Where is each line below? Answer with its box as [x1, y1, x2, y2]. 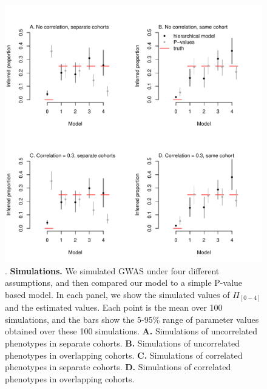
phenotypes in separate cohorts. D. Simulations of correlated [5, 360, 231, 373]
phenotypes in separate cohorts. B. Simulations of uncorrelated [5, 337, 240, 350]
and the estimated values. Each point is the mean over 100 [5, 301, 223, 314]
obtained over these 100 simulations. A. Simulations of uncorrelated [5, 325, 258, 337]
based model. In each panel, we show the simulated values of [5, 288, 230, 300]
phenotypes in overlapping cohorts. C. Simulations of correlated [5, 348, 243, 361]
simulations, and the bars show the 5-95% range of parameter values [5, 313, 259, 325]
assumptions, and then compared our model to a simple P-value [5, 276, 243, 289]
